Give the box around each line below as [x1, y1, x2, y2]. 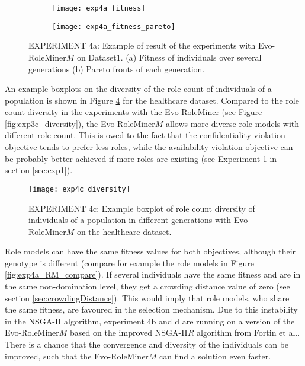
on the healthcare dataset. [76, 225, 172, 237]
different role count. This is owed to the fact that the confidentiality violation [5, 129, 285, 141]
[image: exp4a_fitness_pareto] [52, 22, 175, 31]
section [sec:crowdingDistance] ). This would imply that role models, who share [5, 291, 290, 304]
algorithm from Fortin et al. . [196, 326, 300, 339]
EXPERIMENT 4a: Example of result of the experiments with [28, 39, 256, 52]
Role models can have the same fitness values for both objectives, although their [5, 245, 296, 257]
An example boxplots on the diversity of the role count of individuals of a [5, 82, 272, 95]
